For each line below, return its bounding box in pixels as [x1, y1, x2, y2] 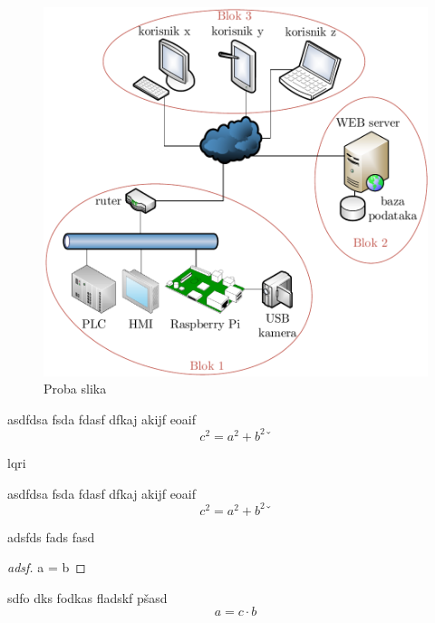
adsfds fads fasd [7, 527, 95, 546]
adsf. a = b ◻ [7, 558, 86, 577]
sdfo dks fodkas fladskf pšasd [7, 588, 168, 607]
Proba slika [43, 379, 107, 398]
